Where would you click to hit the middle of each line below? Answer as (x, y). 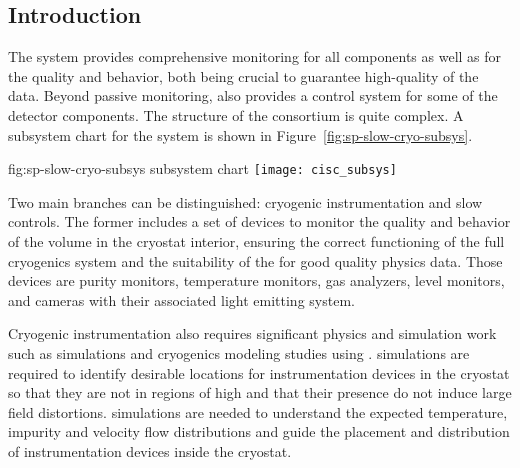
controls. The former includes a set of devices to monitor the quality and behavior (259, 221)
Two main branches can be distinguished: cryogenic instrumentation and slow (245, 201)
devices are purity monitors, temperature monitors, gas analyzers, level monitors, (256, 280)
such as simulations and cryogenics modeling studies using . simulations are (239, 352)
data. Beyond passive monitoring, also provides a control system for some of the (253, 95)
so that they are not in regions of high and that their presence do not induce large (260, 392)
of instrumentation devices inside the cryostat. (150, 450)
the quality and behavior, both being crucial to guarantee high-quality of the (243, 75)
